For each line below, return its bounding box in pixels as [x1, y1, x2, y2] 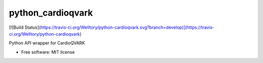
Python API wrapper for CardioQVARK [9, 40, 85, 46]
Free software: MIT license [21, 49, 75, 55]
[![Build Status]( [9, 24, 41, 30]
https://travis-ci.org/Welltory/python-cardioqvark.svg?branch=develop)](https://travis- [40, 24, 214, 30]
